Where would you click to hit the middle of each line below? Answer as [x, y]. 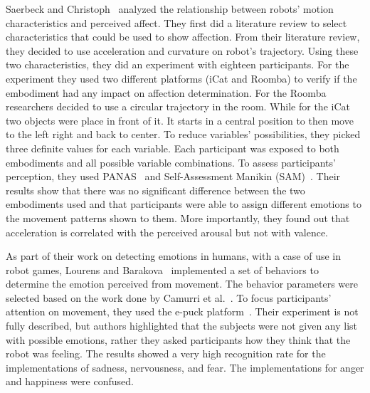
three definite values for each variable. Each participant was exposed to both [173, 148]
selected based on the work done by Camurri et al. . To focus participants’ [169, 297]
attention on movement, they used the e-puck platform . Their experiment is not [182, 311]
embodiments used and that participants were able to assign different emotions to [184, 204]
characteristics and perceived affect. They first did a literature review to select [176, 22]
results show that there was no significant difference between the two [155, 190]
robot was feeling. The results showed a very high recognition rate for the [166, 353]
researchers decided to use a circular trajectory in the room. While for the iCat [178, 106]
